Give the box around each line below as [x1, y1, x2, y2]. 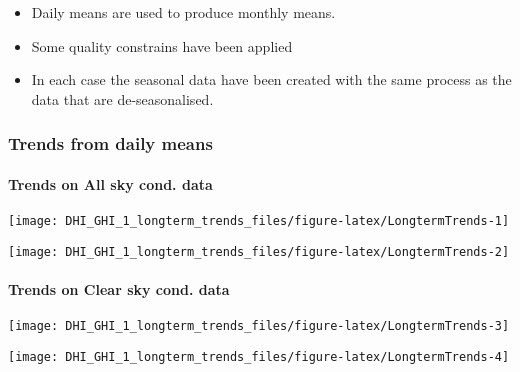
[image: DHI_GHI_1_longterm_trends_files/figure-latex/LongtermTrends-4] [8, 349, 510, 364]
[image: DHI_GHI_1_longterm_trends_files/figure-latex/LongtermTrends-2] [8, 244, 510, 259]
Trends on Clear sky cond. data [8, 278, 230, 299]
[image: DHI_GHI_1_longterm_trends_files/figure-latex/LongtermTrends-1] [8, 214, 510, 229]
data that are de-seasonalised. [31, 88, 214, 109]
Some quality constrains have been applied [31, 35, 293, 56]
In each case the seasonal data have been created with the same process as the [31, 69, 512, 90]
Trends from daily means [8, 131, 213, 156]
